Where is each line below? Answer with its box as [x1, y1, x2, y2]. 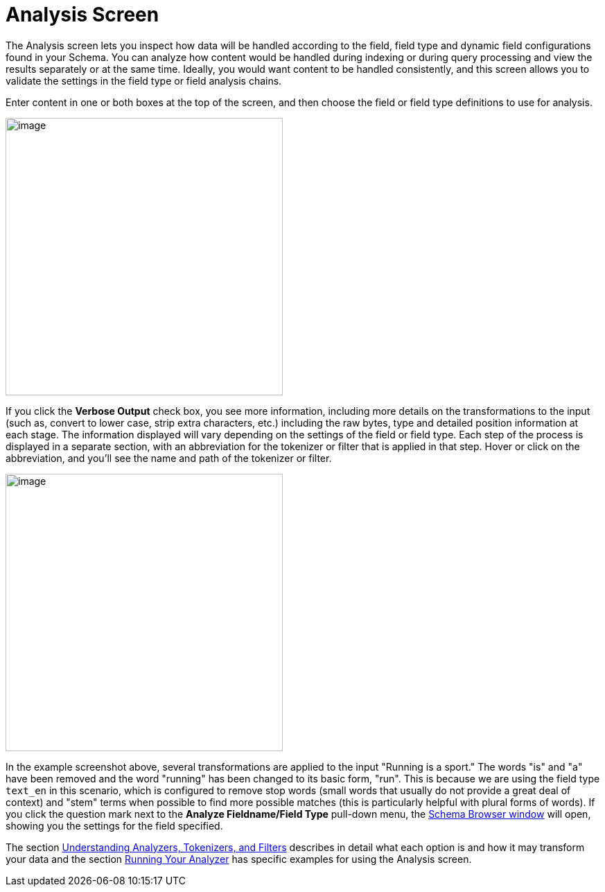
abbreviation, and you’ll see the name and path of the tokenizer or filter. [6, 452, 332, 464]
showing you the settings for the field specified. [6, 819, 223, 832]
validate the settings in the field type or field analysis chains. [6, 74, 282, 87]
